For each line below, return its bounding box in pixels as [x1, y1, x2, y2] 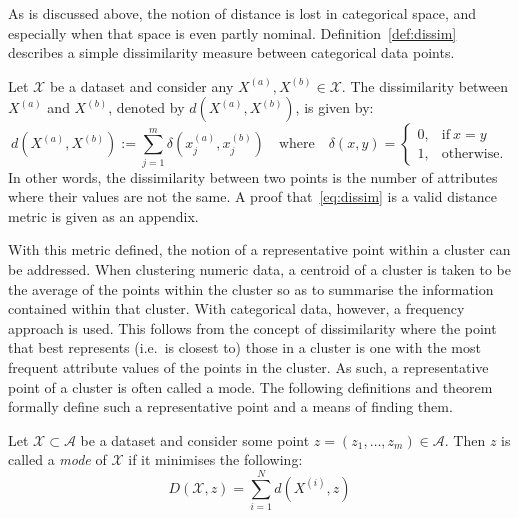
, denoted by [108, 97, 185, 118]
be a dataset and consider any [49, 75, 234, 96]
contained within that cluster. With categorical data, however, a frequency [8, 298, 465, 319]
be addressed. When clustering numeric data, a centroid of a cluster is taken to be [8, 259, 512, 280]
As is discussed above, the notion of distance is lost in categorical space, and [8, 3, 477, 23]
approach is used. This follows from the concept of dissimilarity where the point [8, 317, 497, 338]
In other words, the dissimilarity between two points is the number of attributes [8, 166, 498, 187]
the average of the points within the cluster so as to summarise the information [8, 278, 494, 299]
